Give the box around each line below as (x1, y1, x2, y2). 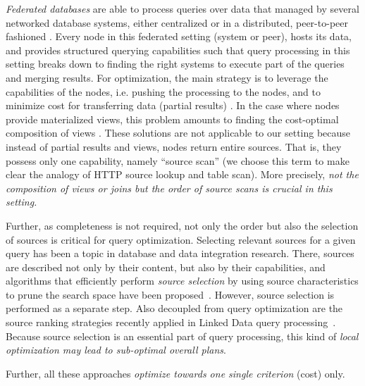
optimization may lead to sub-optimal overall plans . (6, 342, 226, 357)
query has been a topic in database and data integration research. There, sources (6, 246, 354, 261)
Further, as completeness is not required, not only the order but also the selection (6, 218, 359, 232)
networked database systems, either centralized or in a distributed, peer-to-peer (6, 15, 348, 30)
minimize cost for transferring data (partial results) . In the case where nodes (6, 98, 340, 113)
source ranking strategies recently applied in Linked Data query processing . (6, 315, 336, 330)
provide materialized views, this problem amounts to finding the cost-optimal (6, 111, 339, 126)
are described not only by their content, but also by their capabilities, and (6, 259, 326, 274)
